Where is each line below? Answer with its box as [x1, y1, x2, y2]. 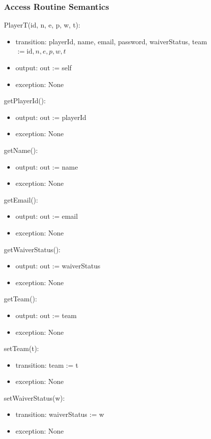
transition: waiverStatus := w [15, 409, 105, 419]
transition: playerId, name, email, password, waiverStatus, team [15, 36, 207, 46]
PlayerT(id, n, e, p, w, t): [4, 20, 80, 30]
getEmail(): [4, 194, 38, 205]
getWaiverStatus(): [4, 244, 61, 254]
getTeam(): [4, 293, 37, 304]
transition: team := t [15, 359, 79, 370]
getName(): [4, 145, 38, 155]
